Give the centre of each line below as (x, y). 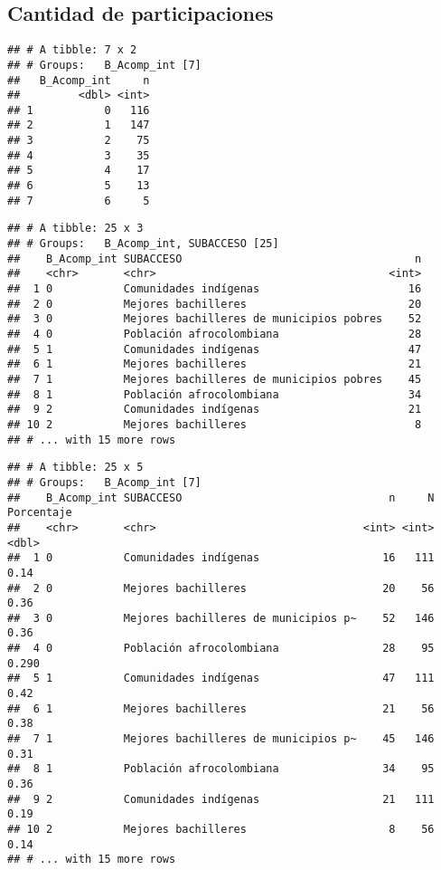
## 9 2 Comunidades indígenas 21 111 (221, 799)
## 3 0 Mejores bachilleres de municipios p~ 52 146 (221, 618)
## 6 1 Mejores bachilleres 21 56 (221, 708)
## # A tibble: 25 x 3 (75, 229)
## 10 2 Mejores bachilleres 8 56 (221, 830)
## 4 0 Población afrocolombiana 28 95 (221, 649)
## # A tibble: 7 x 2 (72, 50)
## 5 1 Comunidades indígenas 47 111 (221, 679)
